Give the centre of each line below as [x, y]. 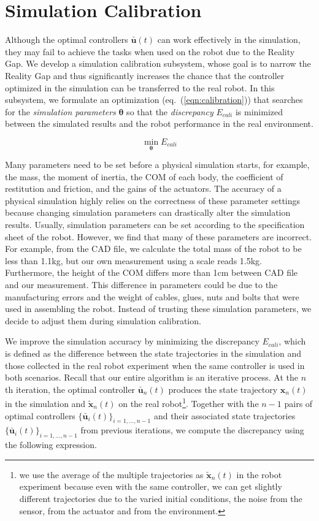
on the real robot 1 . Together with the [189, 403]
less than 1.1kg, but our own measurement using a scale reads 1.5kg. [133, 260]
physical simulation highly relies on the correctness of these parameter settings [153, 200]
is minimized [259, 111]
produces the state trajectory [223, 389]
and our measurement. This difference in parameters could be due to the [141, 285]
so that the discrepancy [170, 111]
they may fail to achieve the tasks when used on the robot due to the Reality [150, 51]
